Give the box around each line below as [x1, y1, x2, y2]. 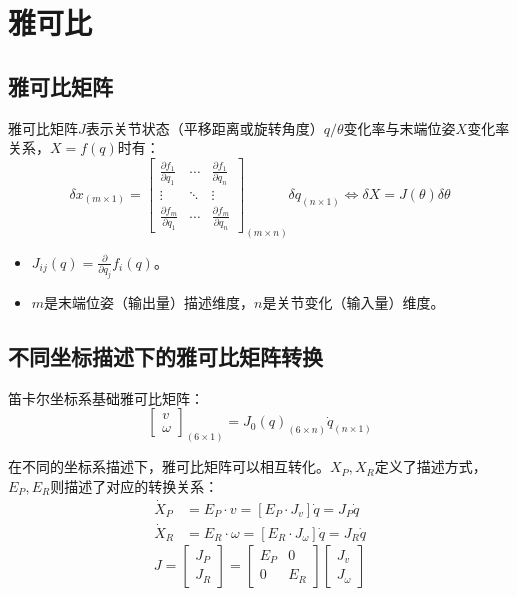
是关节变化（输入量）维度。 [262, 291, 445, 312]
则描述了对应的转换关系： [50, 475, 219, 496]
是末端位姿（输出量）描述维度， [44, 291, 255, 312]
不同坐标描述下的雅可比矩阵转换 [8, 340, 323, 371]
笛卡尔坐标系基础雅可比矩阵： [8, 387, 204, 408]
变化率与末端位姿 [343, 117, 456, 138]
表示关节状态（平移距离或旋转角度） [85, 117, 324, 138]
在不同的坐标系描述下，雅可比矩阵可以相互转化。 [8, 456, 330, 477]
